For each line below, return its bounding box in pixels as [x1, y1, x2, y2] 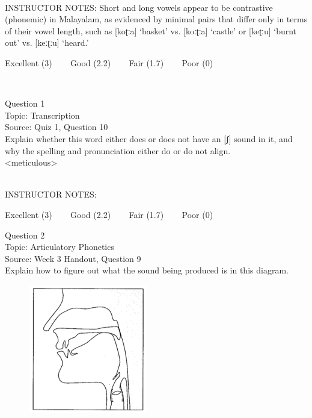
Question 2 [5, 228, 45, 241]
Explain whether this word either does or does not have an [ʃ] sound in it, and [5, 132, 293, 145]
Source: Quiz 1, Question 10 [5, 120, 108, 133]
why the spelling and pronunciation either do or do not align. [5, 144, 231, 157]
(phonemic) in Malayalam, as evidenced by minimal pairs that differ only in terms [5, 13, 308, 25]
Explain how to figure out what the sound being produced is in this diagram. [5, 264, 289, 276]
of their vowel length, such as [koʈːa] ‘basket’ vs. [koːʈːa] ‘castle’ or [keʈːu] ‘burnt [5, 24, 297, 37]
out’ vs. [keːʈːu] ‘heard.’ [5, 36, 89, 49]
